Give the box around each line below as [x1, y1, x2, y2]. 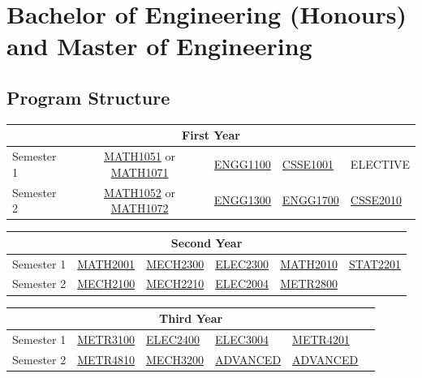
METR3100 [77, 330, 136, 347]
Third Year [158, 310, 223, 327]
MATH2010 [280, 255, 338, 272]
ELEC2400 [146, 330, 200, 347]
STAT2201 [348, 255, 402, 272]
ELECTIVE [350, 155, 410, 172]
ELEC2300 [215, 255, 269, 272]
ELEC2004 [215, 275, 269, 292]
